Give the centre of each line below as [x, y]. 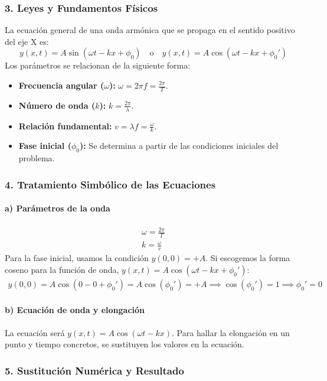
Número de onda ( [57, 105]
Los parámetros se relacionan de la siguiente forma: [98, 65]
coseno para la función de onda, [62, 269]
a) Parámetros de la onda [58, 208]
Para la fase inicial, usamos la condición [77, 258]
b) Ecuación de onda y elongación [75, 310]
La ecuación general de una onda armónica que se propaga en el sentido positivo [150, 30]
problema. [37, 158]
